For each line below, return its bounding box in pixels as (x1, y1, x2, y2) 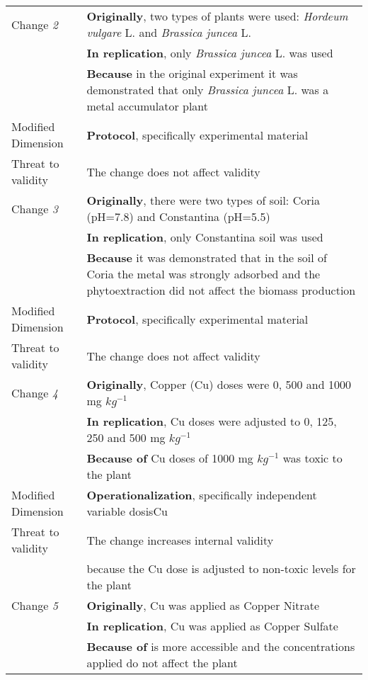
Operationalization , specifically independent (86, 487, 317, 503)
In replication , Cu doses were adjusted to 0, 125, (86, 413, 337, 429)
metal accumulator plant (86, 98, 209, 114)
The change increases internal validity (86, 531, 274, 548)
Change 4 (11, 384, 58, 401)
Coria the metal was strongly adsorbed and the (86, 266, 321, 282)
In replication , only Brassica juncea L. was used (86, 45, 333, 61)
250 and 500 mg (86, 429, 166, 446)
